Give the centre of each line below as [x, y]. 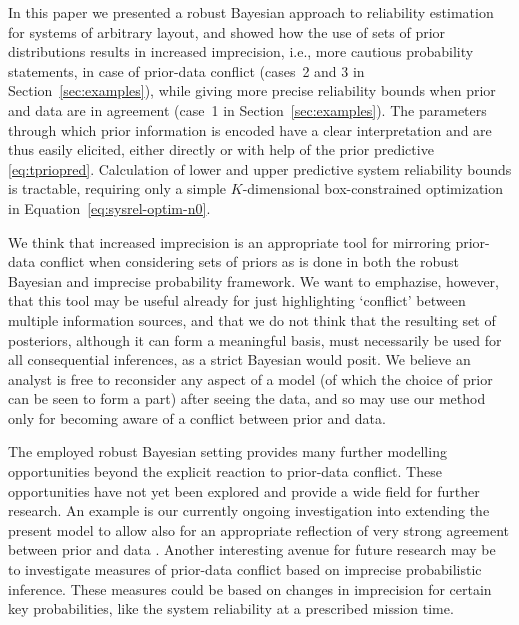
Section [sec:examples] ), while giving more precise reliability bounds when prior [252, 90]
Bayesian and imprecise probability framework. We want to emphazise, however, [253, 280]
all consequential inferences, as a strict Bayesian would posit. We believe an [239, 359]
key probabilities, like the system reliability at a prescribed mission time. [231, 608]
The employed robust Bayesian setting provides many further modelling [227, 451]
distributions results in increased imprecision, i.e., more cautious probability [241, 51]
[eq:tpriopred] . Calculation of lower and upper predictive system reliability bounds [260, 168]
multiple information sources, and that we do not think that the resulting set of [252, 319]
